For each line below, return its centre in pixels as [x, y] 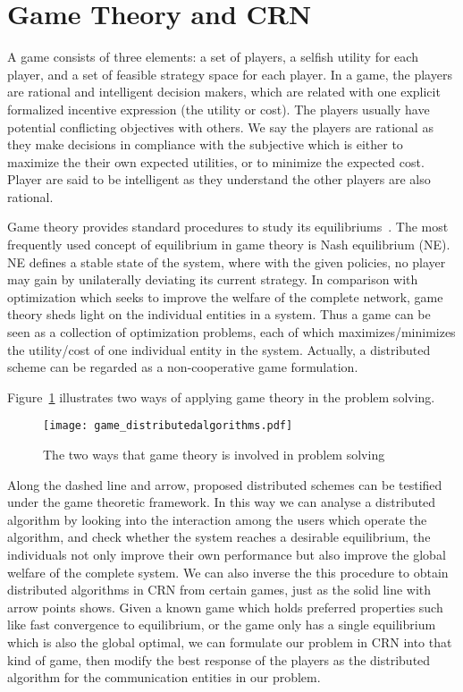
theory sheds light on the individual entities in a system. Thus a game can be [219, 314]
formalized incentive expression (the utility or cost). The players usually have [219, 109]
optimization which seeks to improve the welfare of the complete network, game [225, 296]
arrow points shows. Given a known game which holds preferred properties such [225, 607]
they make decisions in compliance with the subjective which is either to [205, 144]
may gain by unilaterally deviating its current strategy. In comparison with [213, 279]
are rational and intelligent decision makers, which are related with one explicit [224, 92]
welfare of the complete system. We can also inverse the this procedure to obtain [228, 572]
